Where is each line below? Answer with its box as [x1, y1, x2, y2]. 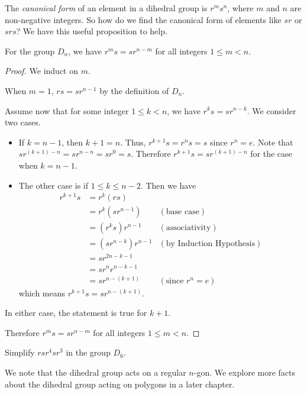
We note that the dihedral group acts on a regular [5, 366, 186, 378]
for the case [250, 147, 292, 160]
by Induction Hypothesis [166, 240, 256, 248]
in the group [66, 346, 111, 359]
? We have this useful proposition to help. [16, 25, 167, 37]
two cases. [5, 116, 41, 128]
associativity [166, 224, 211, 232]
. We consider [247, 104, 296, 117]
